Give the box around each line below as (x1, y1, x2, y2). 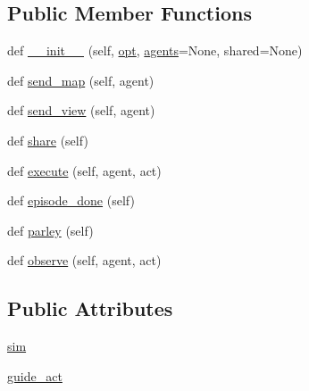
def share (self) (7, 130, 88, 149)
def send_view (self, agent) (7, 101, 155, 120)
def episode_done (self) (7, 191, 135, 210)
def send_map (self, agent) (7, 71, 154, 89)
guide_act (7, 366, 63, 385)
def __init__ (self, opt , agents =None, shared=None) (7, 41, 303, 60)
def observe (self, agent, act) (7, 251, 162, 270)
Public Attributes (7, 295, 173, 322)
